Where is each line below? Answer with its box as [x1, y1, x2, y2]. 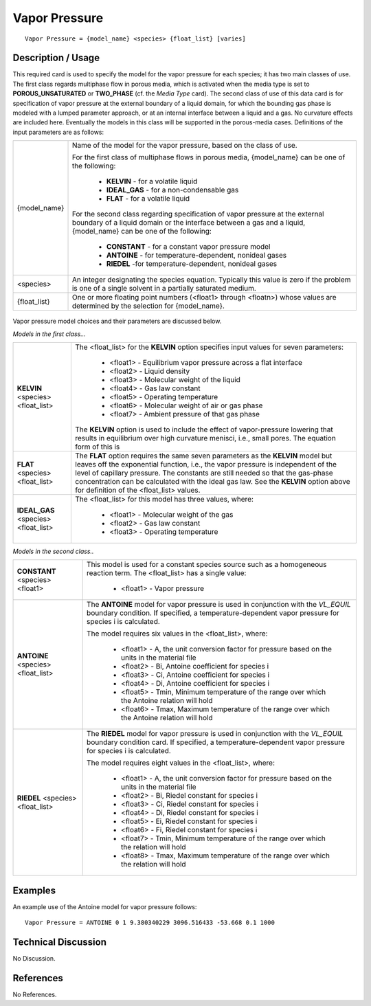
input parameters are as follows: [12, 128, 104, 136]
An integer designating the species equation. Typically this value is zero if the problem [71, 275, 351, 284]
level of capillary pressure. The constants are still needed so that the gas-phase [75, 468, 333, 478]
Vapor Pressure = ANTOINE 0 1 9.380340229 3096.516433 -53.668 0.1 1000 [25, 919, 275, 927]
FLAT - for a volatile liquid [106, 194, 190, 203]
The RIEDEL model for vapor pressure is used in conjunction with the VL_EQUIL [86, 729, 344, 739]
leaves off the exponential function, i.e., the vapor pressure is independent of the [75, 459, 337, 469]
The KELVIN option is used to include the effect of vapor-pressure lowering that [75, 425, 333, 434]
